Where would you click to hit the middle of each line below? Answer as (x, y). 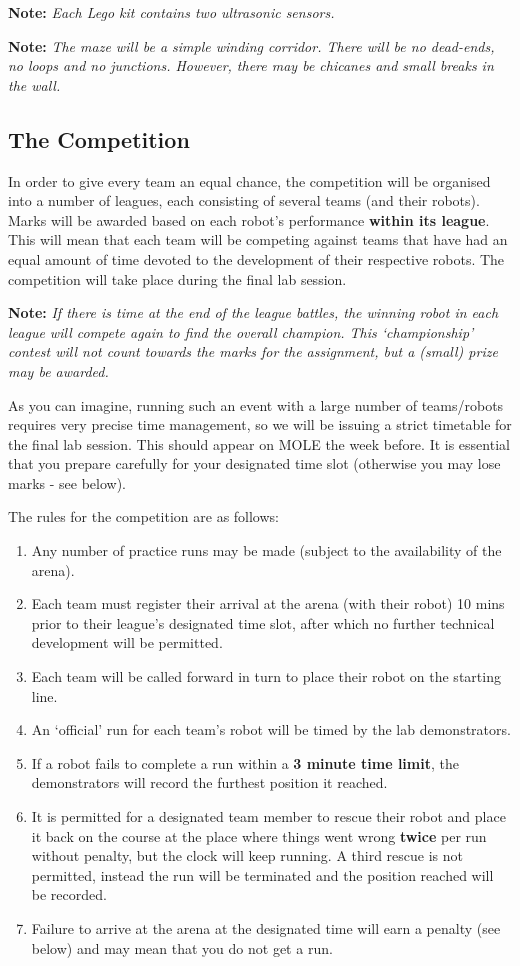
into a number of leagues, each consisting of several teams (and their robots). (244, 200)
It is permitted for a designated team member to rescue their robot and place (268, 816)
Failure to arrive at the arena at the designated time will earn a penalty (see (266, 927)
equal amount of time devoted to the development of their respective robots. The (256, 258)
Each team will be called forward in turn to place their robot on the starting (266, 676)
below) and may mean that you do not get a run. (182, 947)
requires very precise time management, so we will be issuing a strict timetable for (260, 424)
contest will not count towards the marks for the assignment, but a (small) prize (253, 351)
